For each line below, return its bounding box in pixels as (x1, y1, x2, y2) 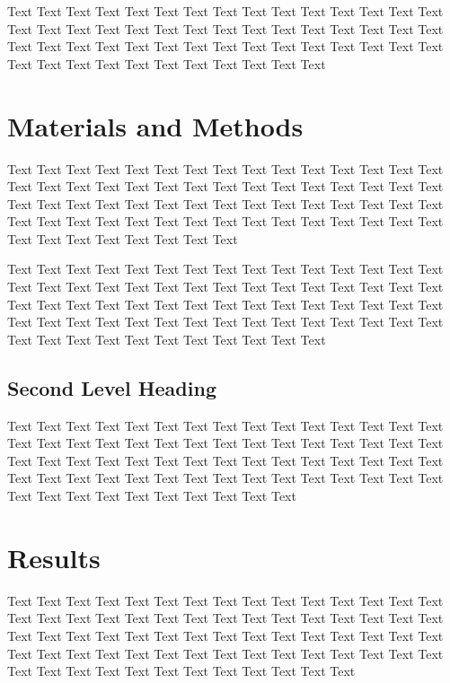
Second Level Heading (7, 373, 216, 401)
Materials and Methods (7, 107, 304, 144)
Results (7, 539, 101, 575)
